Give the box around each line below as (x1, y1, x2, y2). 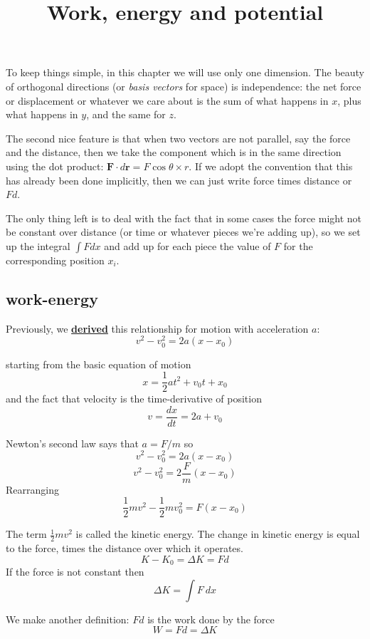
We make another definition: (6, 611, 129, 626)
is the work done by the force (147, 611, 275, 626)
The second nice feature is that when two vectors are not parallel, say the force (6, 130, 351, 145)
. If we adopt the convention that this (189, 158, 353, 173)
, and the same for (86, 107, 166, 122)
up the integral (6, 238, 70, 253)
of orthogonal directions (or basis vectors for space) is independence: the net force (6, 78, 361, 93)
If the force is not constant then (6, 564, 144, 579)
